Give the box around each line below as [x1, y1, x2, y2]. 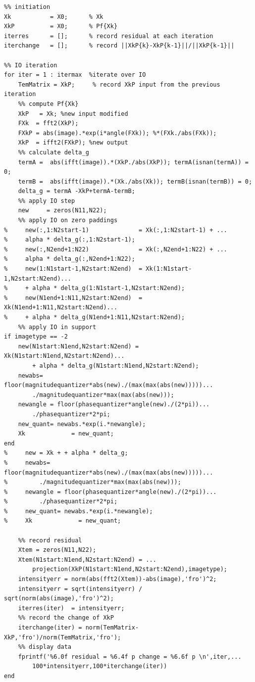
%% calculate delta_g [18, 148, 89, 156]
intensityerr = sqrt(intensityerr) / [18, 585, 143, 592]
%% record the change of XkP [18, 614, 114, 622]
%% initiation [4, 3, 51, 10]
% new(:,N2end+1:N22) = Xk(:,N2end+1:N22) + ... [4, 245, 228, 253]
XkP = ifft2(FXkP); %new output [18, 139, 128, 146]
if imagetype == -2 [4, 333, 68, 341]
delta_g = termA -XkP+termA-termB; [18, 188, 135, 195]
